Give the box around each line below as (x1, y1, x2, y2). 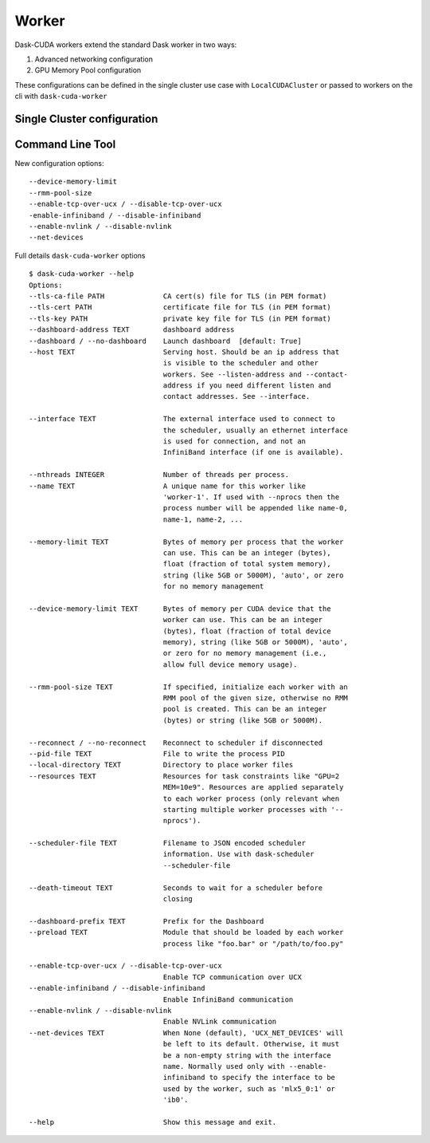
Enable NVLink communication (162, 1017, 277, 1027)
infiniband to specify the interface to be (162, 1073, 336, 1082)
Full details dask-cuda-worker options (14, 250, 146, 260)
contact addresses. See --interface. (162, 392, 311, 401)
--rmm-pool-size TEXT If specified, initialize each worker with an (29, 682, 348, 692)
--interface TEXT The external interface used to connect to (29, 415, 336, 424)
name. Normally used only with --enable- (162, 1062, 327, 1070)
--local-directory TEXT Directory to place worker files (29, 760, 294, 770)
